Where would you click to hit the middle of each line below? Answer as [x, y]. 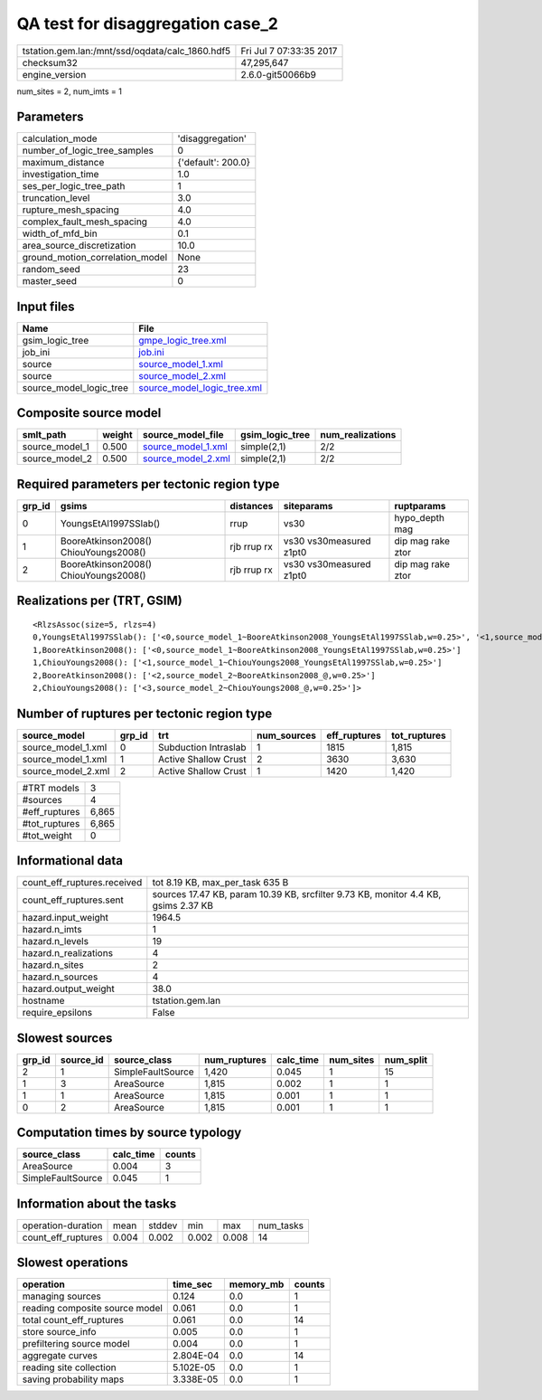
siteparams [308, 506]
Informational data [70, 861]
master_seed [49, 281]
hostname [43, 1001]
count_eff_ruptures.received [82, 883]
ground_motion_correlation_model [95, 258]
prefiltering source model [76, 1344]
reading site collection [69, 1367]
